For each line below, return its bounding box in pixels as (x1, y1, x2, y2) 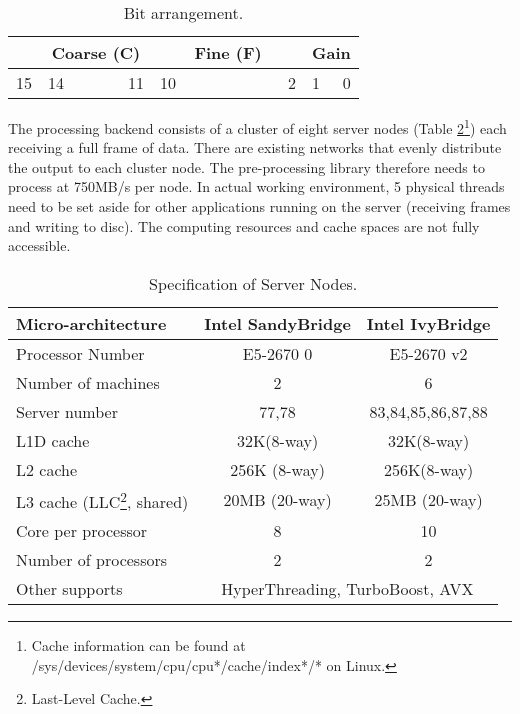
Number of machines (16, 370, 160, 394)
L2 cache (16, 457, 78, 481)
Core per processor (16, 519, 148, 543)
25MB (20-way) (374, 488, 483, 512)
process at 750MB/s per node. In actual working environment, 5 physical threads (8, 176, 505, 197)
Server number (16, 399, 118, 423)
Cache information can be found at (31, 635, 246, 656)
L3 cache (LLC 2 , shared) (16, 486, 189, 514)
